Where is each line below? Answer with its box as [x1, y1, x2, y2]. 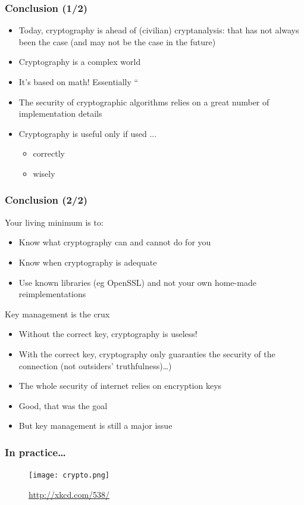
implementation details [18, 107, 102, 120]
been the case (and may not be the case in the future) [18, 35, 216, 48]
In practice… [5, 444, 66, 459]
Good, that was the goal [18, 399, 108, 412]
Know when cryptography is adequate [18, 255, 157, 268]
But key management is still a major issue [18, 419, 173, 432]
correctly [33, 147, 65, 160]
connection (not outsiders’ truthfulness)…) [18, 359, 172, 372]
